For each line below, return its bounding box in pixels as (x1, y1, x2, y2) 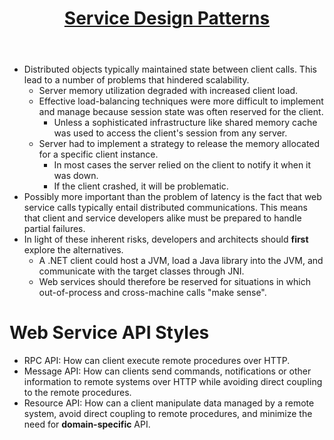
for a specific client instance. (38, 148, 159, 161)
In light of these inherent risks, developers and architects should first (23, 233, 309, 246)
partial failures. (23, 223, 86, 235)
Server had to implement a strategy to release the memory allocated (38, 138, 321, 150)
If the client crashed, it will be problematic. (53, 180, 229, 192)
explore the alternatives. (23, 244, 124, 256)
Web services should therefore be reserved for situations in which (38, 276, 311, 288)
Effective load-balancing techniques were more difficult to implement (38, 95, 324, 107)
